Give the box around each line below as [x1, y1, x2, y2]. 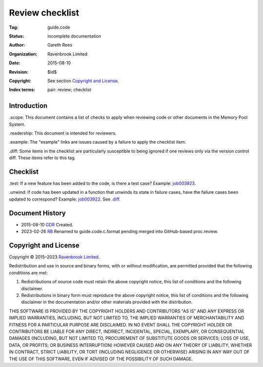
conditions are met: [9, 270, 48, 275]
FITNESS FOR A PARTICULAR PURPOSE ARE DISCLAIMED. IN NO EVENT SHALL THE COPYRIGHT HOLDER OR [9, 322, 232, 328]
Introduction [9, 102, 48, 110]
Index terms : [9, 87, 36, 92]
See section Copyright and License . [47, 78, 119, 84]
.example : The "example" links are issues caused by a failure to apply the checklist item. [9, 139, 186, 145]
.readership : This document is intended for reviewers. [9, 130, 117, 136]
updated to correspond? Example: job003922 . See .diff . [9, 196, 121, 202]
